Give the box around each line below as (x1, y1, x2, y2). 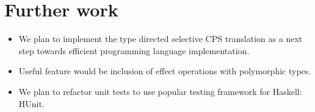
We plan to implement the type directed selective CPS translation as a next (18, 32, 303, 45)
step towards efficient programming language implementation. (18, 44, 250, 57)
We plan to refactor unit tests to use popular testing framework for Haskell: (18, 85, 302, 97)
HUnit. (18, 97, 45, 110)
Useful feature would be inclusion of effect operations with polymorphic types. (18, 65, 311, 77)
